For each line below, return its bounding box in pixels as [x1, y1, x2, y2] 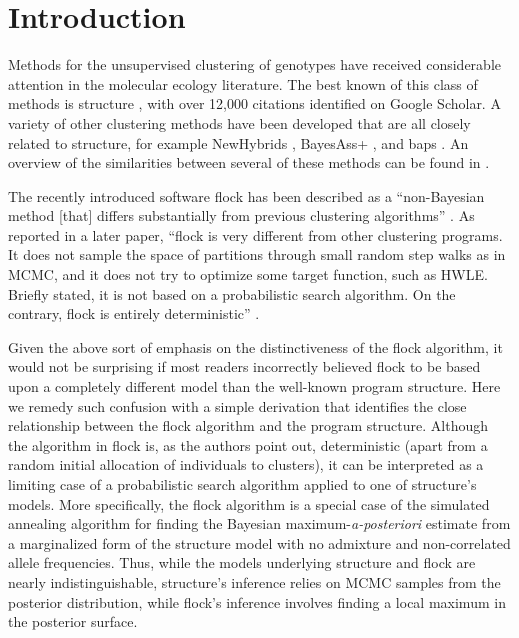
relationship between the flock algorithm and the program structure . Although [8, 415, 488, 436]
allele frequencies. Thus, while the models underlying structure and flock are [8, 552, 476, 573]
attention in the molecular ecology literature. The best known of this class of [8, 73, 478, 94]
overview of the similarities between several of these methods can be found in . [8, 152, 490, 173]
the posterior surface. [8, 611, 138, 632]
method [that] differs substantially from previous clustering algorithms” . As [8, 205, 475, 226]
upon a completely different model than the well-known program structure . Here [8, 376, 501, 397]
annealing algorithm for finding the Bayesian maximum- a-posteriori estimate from [8, 513, 511, 534]
